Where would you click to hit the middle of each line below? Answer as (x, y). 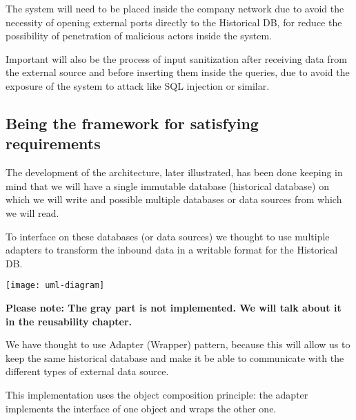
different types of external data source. (87, 371)
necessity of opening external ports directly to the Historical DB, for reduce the (174, 22)
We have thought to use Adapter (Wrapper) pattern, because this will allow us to (178, 344)
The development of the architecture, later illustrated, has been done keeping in (174, 172)
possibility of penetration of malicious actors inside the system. (139, 36)
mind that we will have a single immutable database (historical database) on (167, 185)
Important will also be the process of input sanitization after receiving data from (176, 58)
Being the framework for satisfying (132, 123)
